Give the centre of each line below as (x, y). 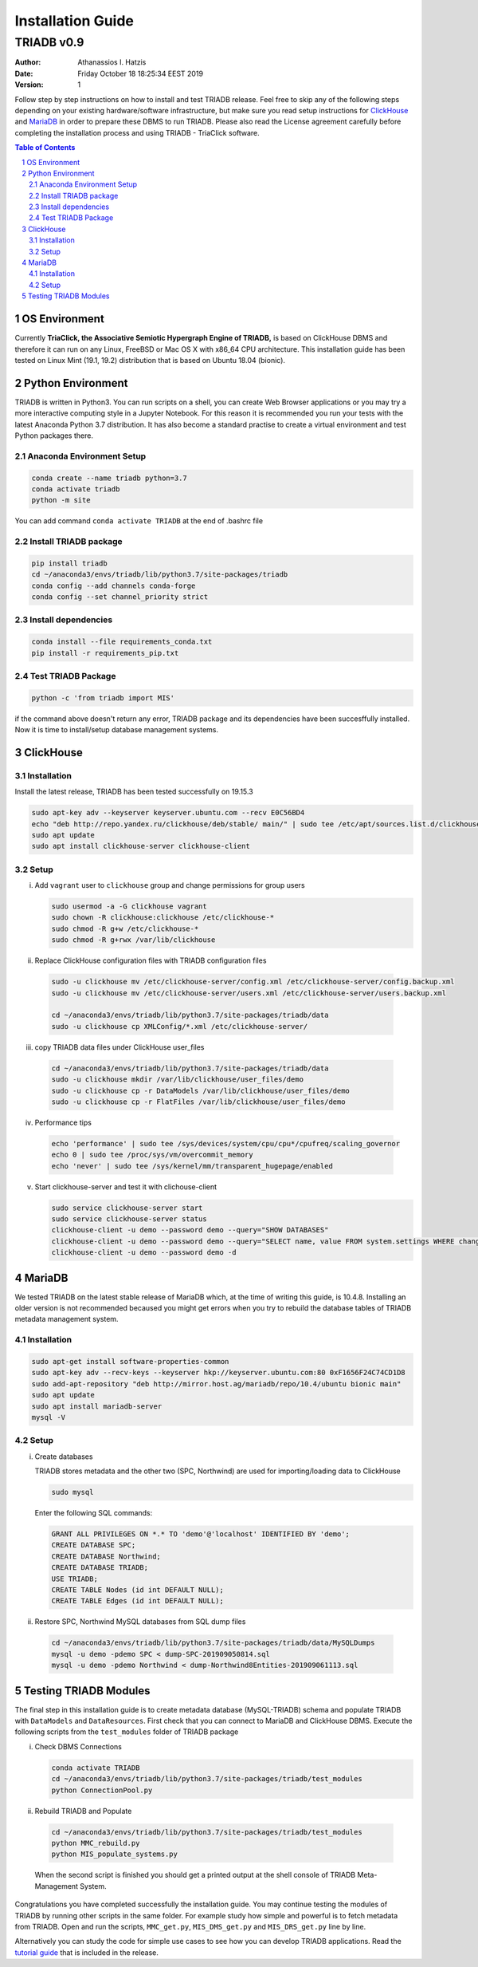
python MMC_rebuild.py (96, 1843)
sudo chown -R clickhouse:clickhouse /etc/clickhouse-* (163, 918)
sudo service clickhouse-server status (129, 1219)
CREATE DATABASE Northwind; (106, 1556)
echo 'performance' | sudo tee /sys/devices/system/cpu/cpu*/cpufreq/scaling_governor (226, 1143)
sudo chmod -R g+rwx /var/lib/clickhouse (133, 940)
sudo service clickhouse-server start (127, 1208)
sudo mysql (72, 1492)
